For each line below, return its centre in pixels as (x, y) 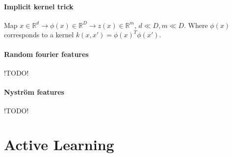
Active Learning (59, 144)
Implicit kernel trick (39, 6)
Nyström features (34, 92)
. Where (196, 25)
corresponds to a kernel (39, 35)
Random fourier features (46, 54)
